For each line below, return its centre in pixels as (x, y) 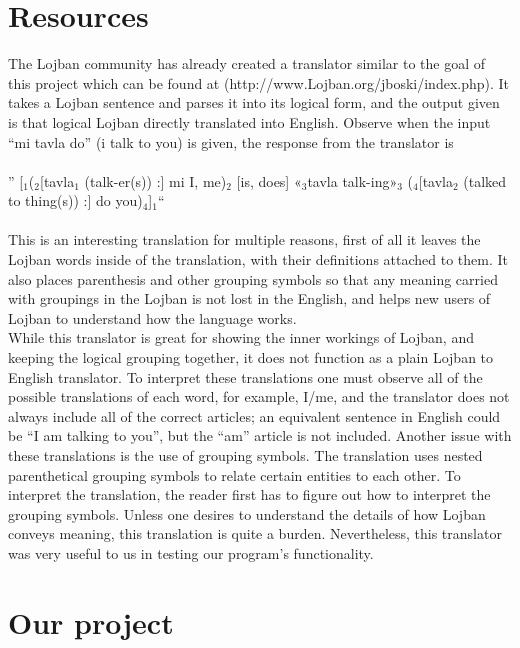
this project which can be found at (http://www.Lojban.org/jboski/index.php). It (259, 82)
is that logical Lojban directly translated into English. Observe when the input (249, 121)
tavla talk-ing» (352, 180)
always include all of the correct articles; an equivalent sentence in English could (254, 415)
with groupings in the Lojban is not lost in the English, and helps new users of (249, 298)
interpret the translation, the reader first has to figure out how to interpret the (249, 494)
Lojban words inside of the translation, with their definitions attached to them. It (258, 259)
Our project (91, 621)
